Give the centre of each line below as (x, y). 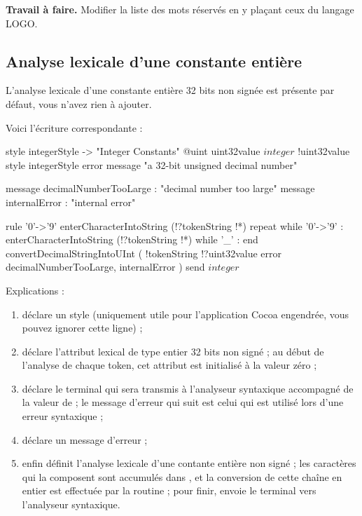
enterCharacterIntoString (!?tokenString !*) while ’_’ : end (132, 239)
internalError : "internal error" (71, 202)
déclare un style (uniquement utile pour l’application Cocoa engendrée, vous (185, 314)
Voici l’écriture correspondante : (74, 127)
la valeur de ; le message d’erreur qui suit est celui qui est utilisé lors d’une (183, 402)
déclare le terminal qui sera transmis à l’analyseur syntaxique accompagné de (188, 388)
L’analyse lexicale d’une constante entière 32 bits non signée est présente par (170, 90)
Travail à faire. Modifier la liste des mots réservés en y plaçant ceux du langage (180, 9)
